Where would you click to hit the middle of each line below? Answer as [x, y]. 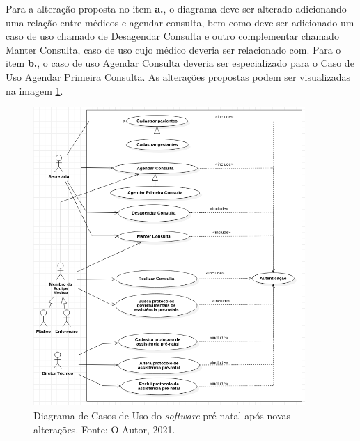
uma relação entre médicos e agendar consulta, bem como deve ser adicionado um [180, 22]
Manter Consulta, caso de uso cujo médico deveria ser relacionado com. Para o [173, 49]
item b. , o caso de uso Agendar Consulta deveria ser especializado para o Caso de [180, 63]
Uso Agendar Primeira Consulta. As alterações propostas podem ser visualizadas [178, 76]
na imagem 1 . [34, 90]
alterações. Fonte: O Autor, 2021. [104, 429]
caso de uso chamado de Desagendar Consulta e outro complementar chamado [172, 36]
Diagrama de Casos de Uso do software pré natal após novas [162, 416]
